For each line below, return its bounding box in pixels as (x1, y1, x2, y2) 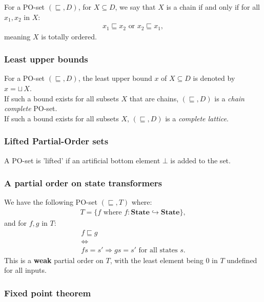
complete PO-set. (4, 103, 57, 114)
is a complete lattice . (165, 113, 229, 123)
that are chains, (129, 93, 179, 103)
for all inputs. (4, 265, 47, 275)
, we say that (115, 2, 156, 12)
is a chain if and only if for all (166, 2, 260, 12)
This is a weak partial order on (4, 254, 104, 265)
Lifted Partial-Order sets (4, 135, 109, 147)
